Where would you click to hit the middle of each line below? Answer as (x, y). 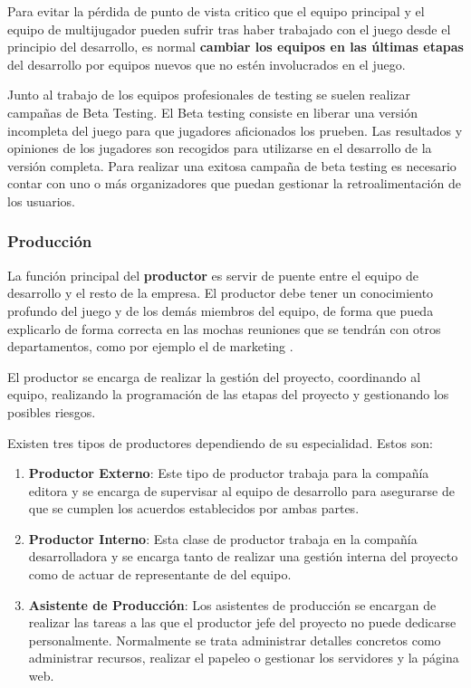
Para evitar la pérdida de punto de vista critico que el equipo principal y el (216, 11)
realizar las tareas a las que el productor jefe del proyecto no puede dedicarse (242, 622)
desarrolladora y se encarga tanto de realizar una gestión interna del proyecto (243, 556)
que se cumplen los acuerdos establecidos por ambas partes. (194, 508)
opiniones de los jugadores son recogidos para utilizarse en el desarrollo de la (220, 148)
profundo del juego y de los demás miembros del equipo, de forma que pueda (221, 310)
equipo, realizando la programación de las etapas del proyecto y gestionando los (228, 394)
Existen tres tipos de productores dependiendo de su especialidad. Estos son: (220, 442)
